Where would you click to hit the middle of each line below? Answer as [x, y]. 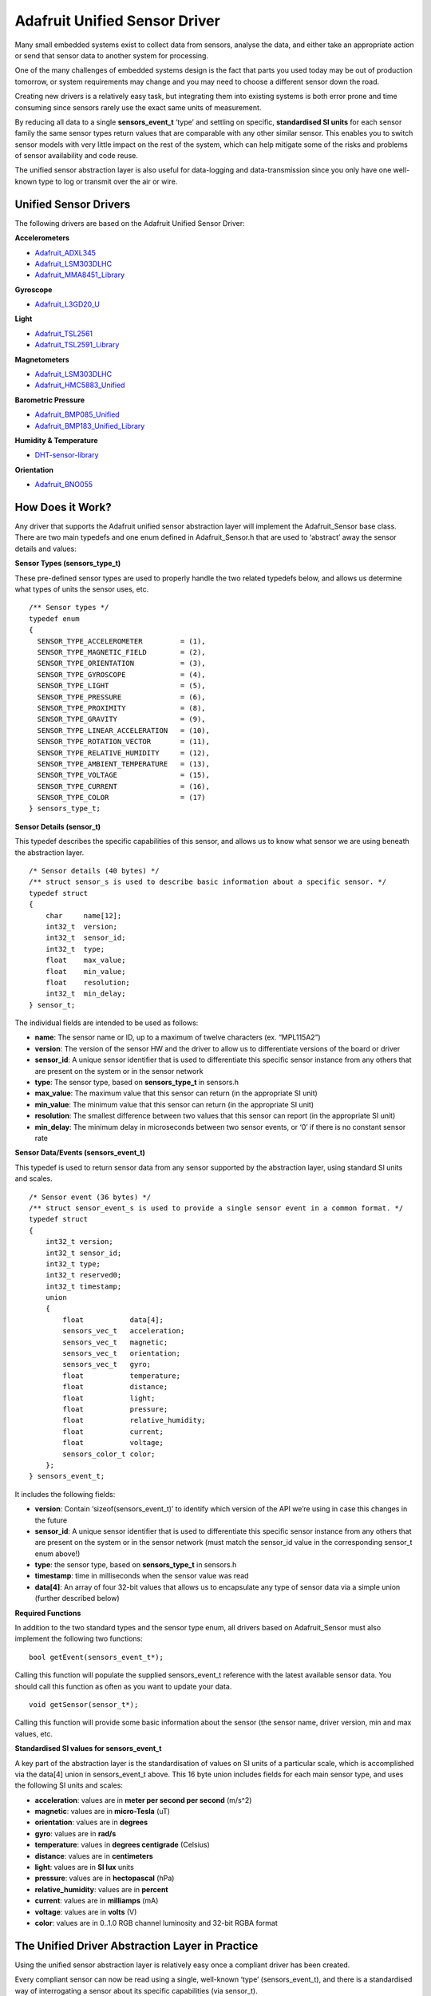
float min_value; [85, 971]
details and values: [45, 549]
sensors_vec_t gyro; [107, 1364]
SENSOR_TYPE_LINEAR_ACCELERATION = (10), [124, 730]
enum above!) [57, 1554]
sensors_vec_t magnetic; [115, 1342]
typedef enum [54, 618]
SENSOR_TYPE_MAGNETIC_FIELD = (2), [122, 652]
